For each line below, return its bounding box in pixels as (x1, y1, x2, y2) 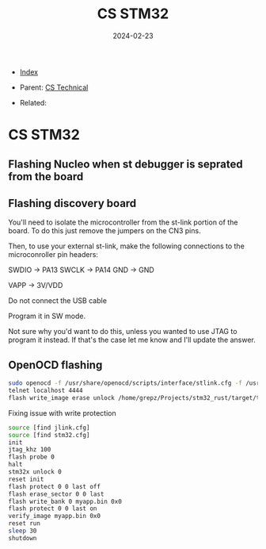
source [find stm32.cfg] (8, 431, 90, 439)
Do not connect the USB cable (8, 296, 107, 305)
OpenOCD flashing (8, 358, 103, 371)
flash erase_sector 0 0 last (8, 489, 104, 498)
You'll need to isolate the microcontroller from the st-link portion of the (8, 217, 238, 227)
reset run (8, 520, 41, 528)
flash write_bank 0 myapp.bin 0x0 (8, 497, 123, 505)
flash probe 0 (8, 453, 55, 461)
